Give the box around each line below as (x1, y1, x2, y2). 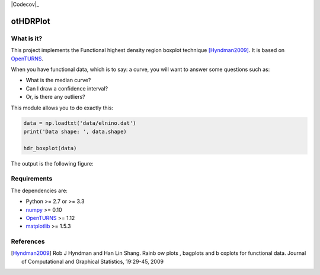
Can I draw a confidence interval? (25, 85, 108, 92)
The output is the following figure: (11, 160, 94, 167)
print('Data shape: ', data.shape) (23, 128, 127, 135)
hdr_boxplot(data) (23, 145, 77, 151)
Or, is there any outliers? (25, 93, 85, 101)
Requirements (11, 174, 53, 183)
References (11, 237, 45, 245)
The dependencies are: (11, 187, 68, 194)
